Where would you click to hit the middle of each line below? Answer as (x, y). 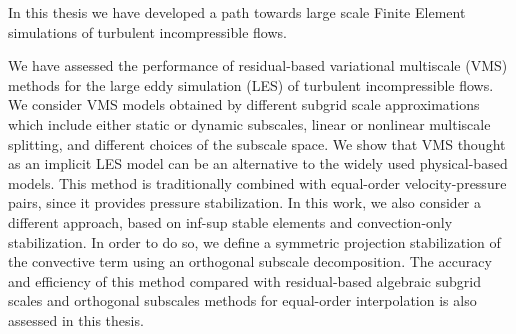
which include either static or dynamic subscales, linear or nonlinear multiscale (249, 123)
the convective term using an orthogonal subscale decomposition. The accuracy (250, 261)
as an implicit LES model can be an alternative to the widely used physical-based (258, 163)
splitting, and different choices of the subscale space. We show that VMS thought (257, 143)
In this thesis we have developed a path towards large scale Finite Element (237, 12)
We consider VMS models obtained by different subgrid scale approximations (244, 104)
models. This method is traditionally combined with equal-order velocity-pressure (257, 182)
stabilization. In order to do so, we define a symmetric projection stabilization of (254, 241)
